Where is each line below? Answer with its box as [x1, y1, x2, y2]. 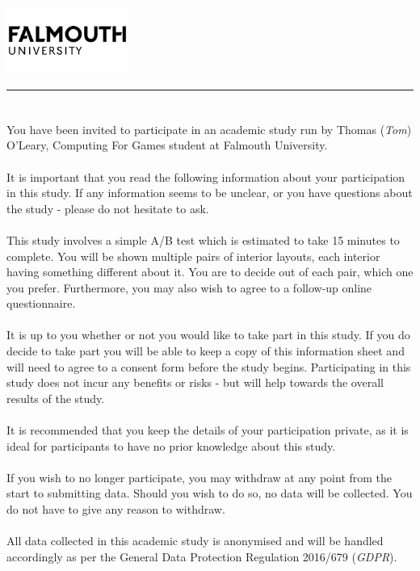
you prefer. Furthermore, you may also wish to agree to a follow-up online [6, 279, 372, 296]
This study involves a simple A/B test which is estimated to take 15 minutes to [6, 231, 400, 248]
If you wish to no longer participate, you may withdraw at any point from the [6, 468, 393, 485]
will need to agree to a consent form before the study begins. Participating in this [6, 358, 411, 375]
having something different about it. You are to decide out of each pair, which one [6, 263, 414, 280]
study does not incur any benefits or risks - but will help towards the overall [6, 374, 384, 391]
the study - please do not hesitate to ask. [6, 199, 209, 216]
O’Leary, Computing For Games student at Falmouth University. [6, 136, 328, 153]
